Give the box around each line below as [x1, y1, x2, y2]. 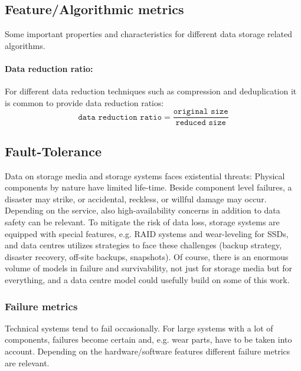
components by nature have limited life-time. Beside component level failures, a [5, 181, 292, 193]
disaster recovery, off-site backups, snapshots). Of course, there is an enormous [5, 250, 289, 262]
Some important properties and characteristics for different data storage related [5, 28, 293, 40]
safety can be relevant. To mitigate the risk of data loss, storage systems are [5, 216, 280, 228]
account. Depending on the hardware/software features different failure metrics [5, 344, 290, 357]
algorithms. [5, 39, 45, 51]
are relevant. [5, 356, 50, 369]
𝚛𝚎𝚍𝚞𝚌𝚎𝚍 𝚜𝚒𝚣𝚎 [175, 119, 226, 127]
